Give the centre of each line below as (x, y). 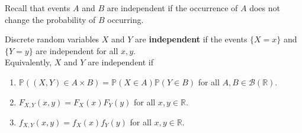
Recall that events (38, 8)
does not (265, 8)
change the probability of (50, 19)
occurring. (126, 19)
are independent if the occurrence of (172, 8)
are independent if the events (191, 39)
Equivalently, (28, 62)
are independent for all (77, 50)
